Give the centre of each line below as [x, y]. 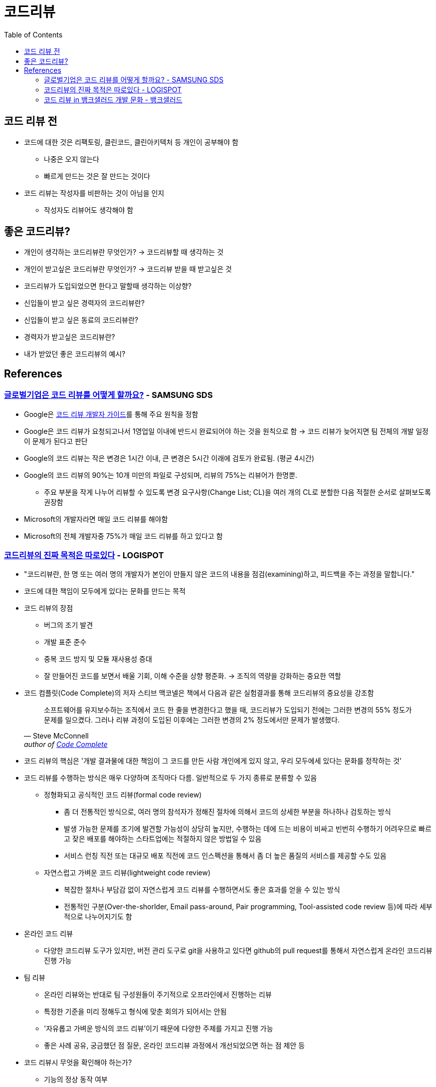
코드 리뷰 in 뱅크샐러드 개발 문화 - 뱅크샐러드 [113, 99]
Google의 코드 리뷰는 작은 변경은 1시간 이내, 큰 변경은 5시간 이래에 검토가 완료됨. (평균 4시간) [169, 458]
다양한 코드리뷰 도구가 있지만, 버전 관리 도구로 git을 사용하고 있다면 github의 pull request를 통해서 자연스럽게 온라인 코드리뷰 [238, 951]
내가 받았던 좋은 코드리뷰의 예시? [75, 354]
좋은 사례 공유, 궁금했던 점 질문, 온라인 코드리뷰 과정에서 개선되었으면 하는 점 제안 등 [174, 1046]
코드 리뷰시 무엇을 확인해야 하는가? [78, 1063]
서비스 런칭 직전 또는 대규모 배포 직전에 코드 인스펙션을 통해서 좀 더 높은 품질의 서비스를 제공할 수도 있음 [225, 856]
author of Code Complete [66, 744]
